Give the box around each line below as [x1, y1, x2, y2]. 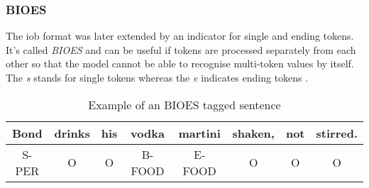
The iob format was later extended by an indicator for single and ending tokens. [6, 28, 354, 43]
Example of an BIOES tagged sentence [88, 96, 281, 113]
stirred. [316, 124, 358, 141]
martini [178, 124, 221, 141]
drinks [54, 124, 90, 141]
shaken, [232, 124, 275, 141]
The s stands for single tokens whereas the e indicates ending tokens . [6, 70, 309, 84]
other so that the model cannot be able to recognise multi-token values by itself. [6, 56, 354, 71]
